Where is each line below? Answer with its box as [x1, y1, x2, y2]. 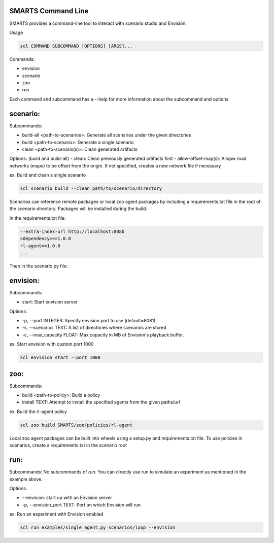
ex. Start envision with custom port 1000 [9, 341, 94, 347]
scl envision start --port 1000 [20, 355, 101, 360]
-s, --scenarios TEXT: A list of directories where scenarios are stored [22, 325, 167, 331]
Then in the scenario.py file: [9, 263, 68, 269]
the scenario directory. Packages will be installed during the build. [9, 206, 147, 212]
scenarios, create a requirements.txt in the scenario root [9, 442, 127, 449]
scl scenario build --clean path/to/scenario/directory [20, 186, 162, 191]
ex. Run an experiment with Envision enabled [9, 511, 104, 517]
